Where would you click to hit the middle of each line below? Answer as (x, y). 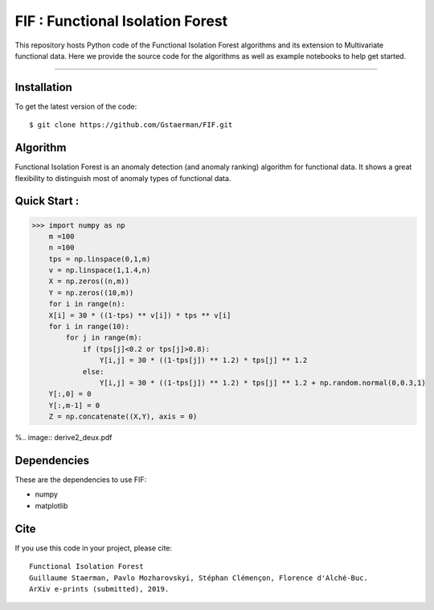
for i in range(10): (89, 327)
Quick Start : (47, 201)
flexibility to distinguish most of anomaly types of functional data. (123, 178)
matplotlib (51, 505)
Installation (43, 87)
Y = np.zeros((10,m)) (91, 293)
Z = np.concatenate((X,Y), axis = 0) (123, 417)
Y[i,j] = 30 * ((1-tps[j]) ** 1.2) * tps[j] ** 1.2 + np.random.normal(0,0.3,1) (262, 383)
